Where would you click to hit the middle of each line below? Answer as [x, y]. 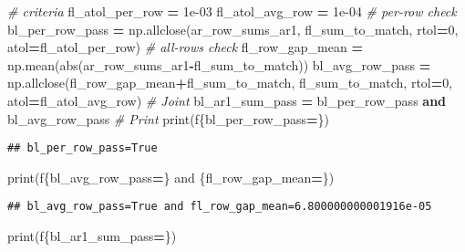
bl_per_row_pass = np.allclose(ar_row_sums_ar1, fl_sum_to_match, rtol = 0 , [233, 29]
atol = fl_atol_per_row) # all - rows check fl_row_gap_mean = [185, 47]
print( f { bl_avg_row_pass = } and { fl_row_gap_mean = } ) [171, 177]
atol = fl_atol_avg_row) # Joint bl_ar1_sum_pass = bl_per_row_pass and [227, 100]
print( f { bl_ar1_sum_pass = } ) [92, 236]
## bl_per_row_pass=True [83, 148]
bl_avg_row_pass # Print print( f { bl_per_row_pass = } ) [169, 118]
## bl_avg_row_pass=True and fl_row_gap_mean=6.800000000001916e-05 [220, 207]
